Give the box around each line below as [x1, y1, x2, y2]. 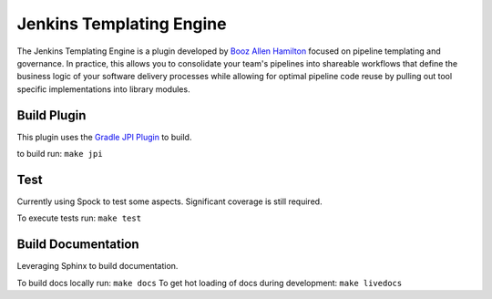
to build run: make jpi [16, 149, 104, 160]
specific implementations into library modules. [16, 83, 190, 95]
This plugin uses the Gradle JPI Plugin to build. [16, 131, 192, 142]
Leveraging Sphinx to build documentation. [16, 261, 179, 272]
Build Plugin [16, 108, 87, 123]
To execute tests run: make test [16, 212, 141, 223]
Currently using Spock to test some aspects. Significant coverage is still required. [16, 196, 323, 207]
